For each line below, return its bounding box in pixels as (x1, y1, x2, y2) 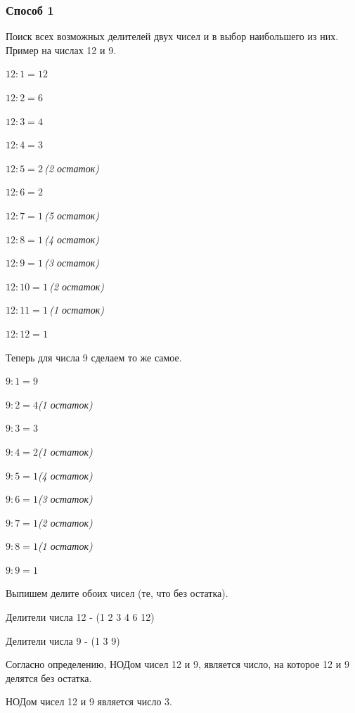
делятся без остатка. (6, 670, 92, 685)
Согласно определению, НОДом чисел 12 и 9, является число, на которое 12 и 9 (6, 657, 349, 672)
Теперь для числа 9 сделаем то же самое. (6, 349, 182, 364)
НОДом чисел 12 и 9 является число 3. (6, 694, 172, 709)
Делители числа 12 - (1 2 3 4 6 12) (6, 610, 155, 624)
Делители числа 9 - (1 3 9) (6, 633, 120, 648)
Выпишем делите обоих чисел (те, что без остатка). (6, 586, 228, 600)
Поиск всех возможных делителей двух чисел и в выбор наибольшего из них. (6, 29, 339, 44)
